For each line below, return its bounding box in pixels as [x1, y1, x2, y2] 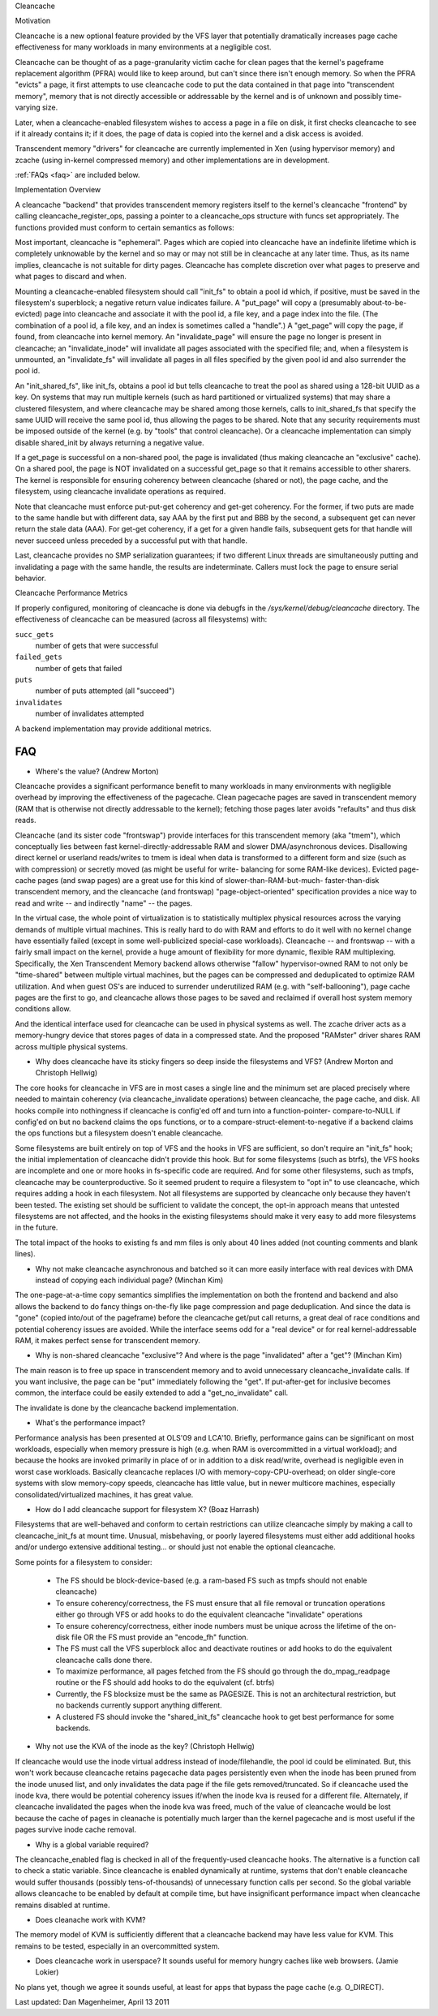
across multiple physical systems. [15, 1041, 128, 1051]
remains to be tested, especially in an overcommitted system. [15, 1941, 221, 1951]
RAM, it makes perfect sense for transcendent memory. [15, 1335, 200, 1345]
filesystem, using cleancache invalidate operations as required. [15, 487, 226, 497]
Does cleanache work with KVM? [35, 1915, 146, 1924]
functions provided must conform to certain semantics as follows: [15, 222, 234, 232]
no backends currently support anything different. [55, 1700, 222, 1710]
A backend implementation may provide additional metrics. [15, 723, 212, 734]
